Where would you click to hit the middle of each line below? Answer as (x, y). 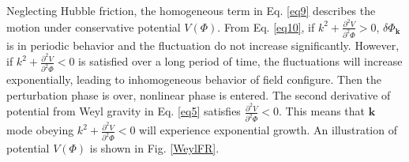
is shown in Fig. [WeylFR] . (154, 148)
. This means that (322, 111)
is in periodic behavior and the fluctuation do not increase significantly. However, (203, 45)
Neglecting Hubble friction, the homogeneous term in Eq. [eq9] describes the (191, 10)
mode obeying (40, 130)
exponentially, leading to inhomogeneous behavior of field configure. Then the (194, 79)
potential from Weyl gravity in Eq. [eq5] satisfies (124, 111)
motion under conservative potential (94, 26)
